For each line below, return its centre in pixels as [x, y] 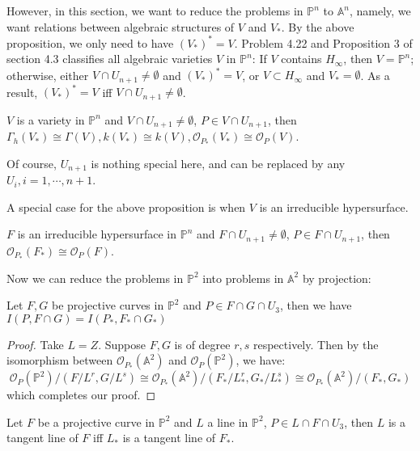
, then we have [316, 305]
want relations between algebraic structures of [121, 26]
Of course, [32, 163]
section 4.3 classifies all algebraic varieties [110, 59]
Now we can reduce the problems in [95, 278]
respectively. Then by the [316, 344]
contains [301, 59]
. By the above [318, 26]
